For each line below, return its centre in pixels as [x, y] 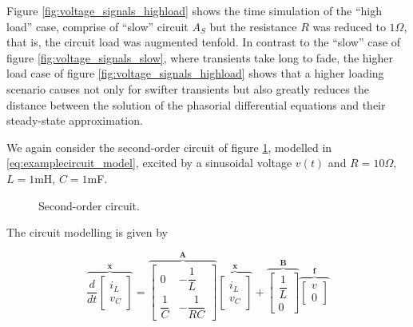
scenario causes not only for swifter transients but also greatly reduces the [188, 88]
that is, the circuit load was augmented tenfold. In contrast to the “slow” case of [204, 42]
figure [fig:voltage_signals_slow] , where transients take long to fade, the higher [200, 57]
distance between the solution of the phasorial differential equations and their [196, 104]
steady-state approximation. [75, 120]
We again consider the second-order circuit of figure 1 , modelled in [169, 147]
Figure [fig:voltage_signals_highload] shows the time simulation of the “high [195, 10]
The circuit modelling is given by [87, 232]
